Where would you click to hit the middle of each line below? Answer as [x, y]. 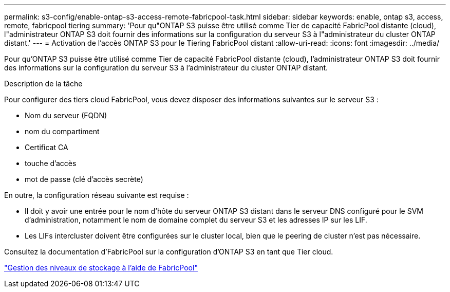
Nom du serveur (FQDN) [66, 115]
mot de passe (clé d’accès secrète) [84, 179]
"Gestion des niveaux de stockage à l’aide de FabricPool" [101, 268]
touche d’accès [51, 163]
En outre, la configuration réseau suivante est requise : [97, 195]
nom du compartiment [62, 131]
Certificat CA [46, 147]
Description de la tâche [43, 84]
